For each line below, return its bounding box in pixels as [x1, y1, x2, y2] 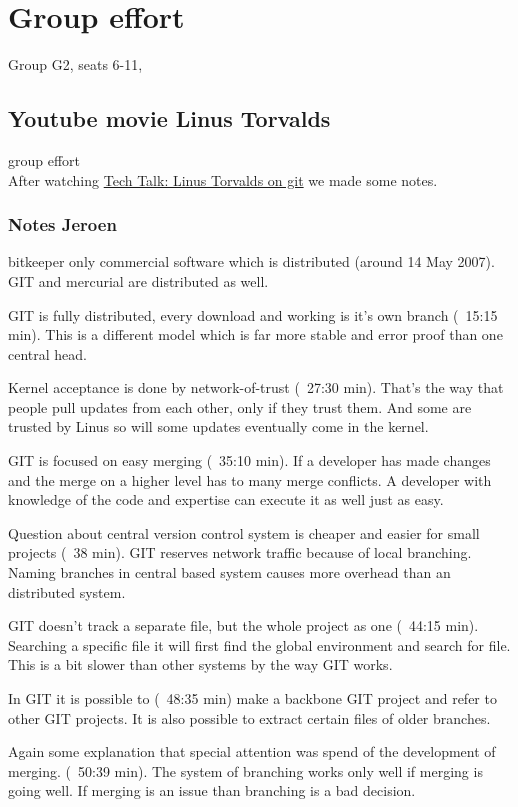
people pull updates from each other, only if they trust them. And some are [8, 396, 472, 417]
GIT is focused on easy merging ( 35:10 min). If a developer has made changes [8, 450, 491, 471]
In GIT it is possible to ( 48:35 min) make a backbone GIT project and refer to [8, 688, 497, 709]
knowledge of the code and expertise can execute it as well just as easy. [8, 489, 444, 510]
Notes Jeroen [8, 212, 117, 237]
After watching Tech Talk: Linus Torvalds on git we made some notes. [8, 169, 438, 190]
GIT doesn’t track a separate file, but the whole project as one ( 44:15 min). [8, 615, 479, 636]
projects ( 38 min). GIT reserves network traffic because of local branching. [8, 542, 472, 563]
